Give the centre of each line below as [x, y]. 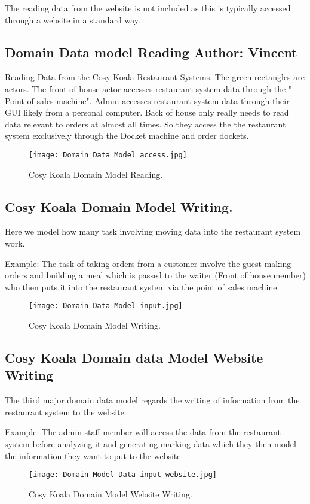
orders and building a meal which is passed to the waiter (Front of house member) [155, 275]
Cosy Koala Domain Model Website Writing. [111, 494]
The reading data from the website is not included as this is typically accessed [148, 8]
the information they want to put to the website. [94, 455]
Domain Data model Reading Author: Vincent [151, 52]
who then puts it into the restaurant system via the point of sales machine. [142, 286]
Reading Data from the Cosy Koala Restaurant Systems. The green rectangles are [155, 77]
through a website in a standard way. [73, 19]
